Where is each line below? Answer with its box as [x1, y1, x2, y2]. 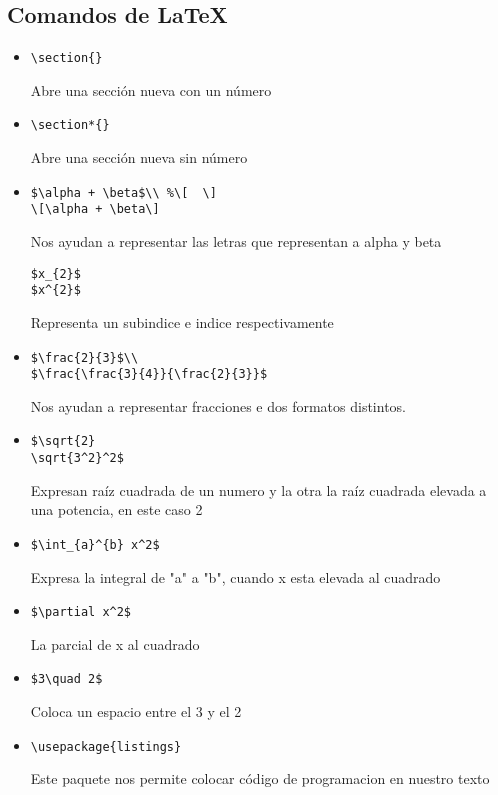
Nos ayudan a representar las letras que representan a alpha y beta [30, 231, 442, 252]
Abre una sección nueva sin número [30, 147, 248, 168]
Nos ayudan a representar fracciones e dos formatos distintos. [30, 395, 407, 416]
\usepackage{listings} [30, 739, 182, 754]
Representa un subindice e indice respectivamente [30, 311, 334, 332]
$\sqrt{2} [30, 434, 96, 449]
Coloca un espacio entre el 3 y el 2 [30, 701, 242, 722]
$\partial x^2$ [30, 605, 132, 620]
